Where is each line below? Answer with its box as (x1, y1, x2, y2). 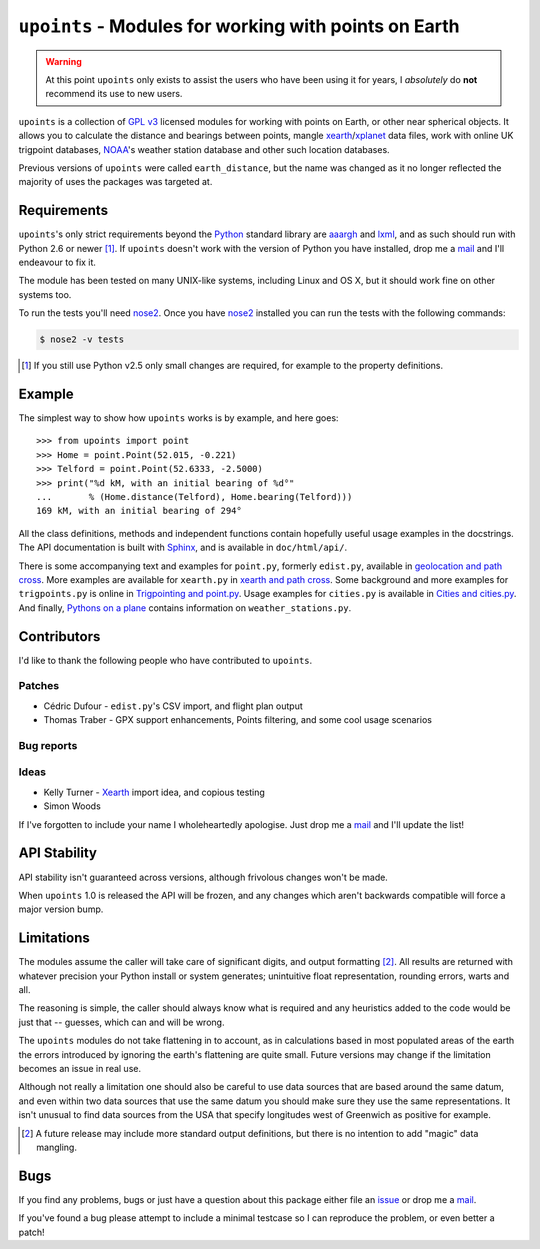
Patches (18, 679, 60, 693)
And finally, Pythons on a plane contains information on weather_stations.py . (18, 601, 352, 614)
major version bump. (18, 903, 104, 915)
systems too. (18, 288, 72, 300)
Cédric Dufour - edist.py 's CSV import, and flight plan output (43, 700, 304, 712)
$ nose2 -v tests (39, 334, 125, 345)
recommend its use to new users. (45, 88, 183, 100)
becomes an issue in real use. (18, 1062, 142, 1074)
